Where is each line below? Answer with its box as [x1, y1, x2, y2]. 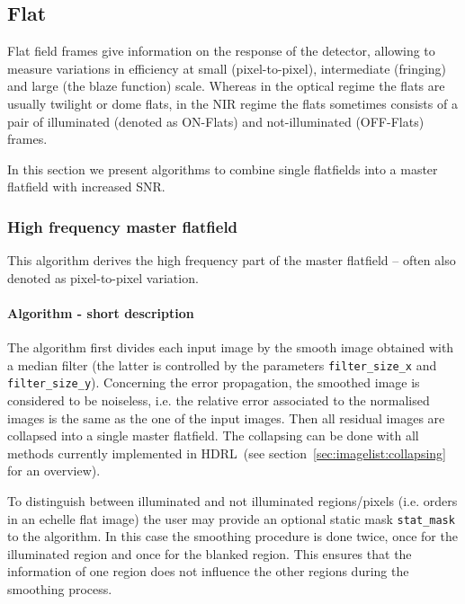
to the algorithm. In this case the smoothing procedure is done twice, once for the [7, 527, 458, 546]
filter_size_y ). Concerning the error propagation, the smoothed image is [7, 373, 420, 392]
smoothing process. [7, 580, 112, 599]
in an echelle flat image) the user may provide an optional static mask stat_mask [7, 509, 455, 528]
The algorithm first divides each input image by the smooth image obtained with [7, 338, 454, 357]
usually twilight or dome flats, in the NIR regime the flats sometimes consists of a [7, 93, 458, 112]
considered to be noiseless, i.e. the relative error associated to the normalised [7, 391, 430, 410]
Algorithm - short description [7, 303, 194, 322]
